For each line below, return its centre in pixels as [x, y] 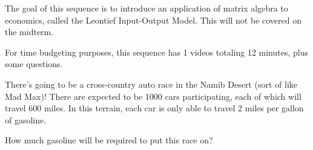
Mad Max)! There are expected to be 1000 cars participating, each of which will [153, 96]
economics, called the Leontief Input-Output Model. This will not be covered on [153, 20]
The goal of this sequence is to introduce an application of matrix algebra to [147, 8]
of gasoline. [26, 119]
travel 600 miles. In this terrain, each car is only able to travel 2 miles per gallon [154, 108]
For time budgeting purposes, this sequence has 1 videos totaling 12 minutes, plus [157, 52]
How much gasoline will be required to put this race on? [109, 140]
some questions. [34, 64]
